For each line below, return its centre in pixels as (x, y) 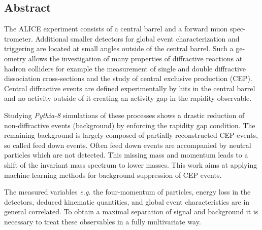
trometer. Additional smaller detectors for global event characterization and (122, 38)
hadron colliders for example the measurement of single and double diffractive (125, 68)
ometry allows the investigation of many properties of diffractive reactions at (123, 58)
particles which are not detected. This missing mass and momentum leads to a (126, 155)
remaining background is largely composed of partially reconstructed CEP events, (131, 135)
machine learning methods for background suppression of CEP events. (113, 175)
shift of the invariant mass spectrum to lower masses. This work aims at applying (131, 164)
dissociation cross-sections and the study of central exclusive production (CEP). (128, 78)
